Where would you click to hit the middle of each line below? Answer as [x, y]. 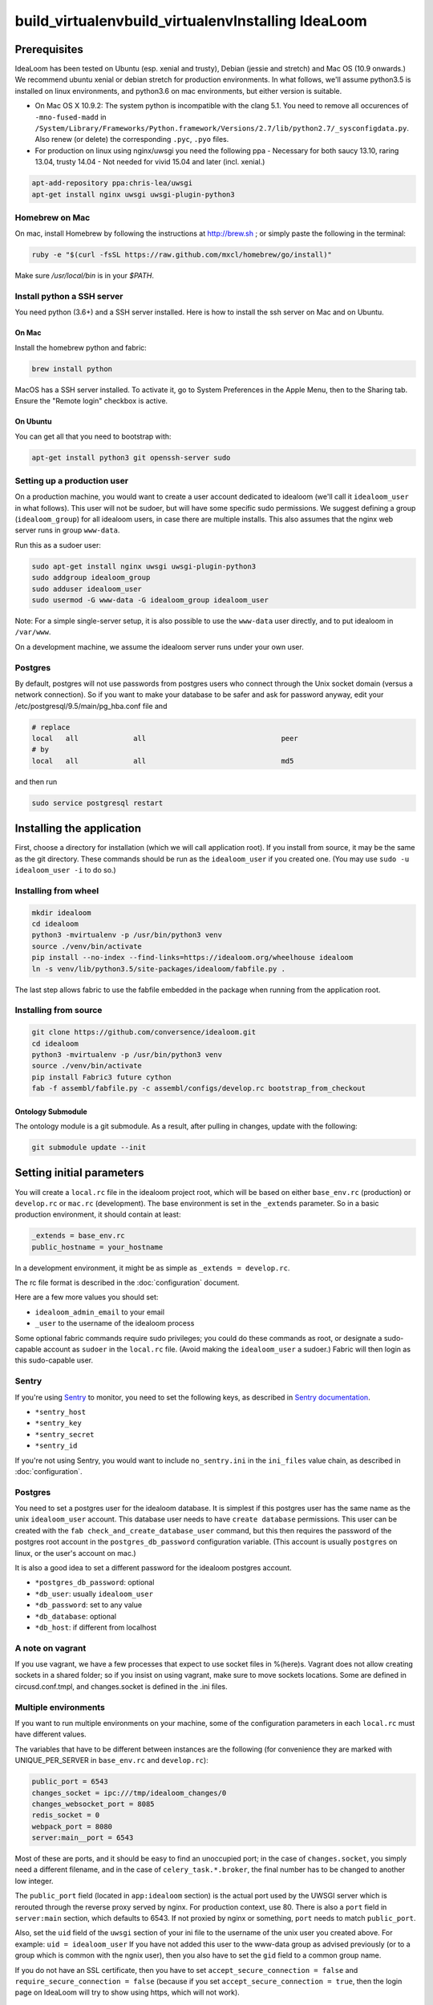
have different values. [51, 1734]
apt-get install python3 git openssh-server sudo [131, 458]
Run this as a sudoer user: [58, 545]
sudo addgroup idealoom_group [91, 578]
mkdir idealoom [61, 913]
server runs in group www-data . [67, 530]
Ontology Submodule [51, 1112]
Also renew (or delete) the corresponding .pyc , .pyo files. [132, 140]
